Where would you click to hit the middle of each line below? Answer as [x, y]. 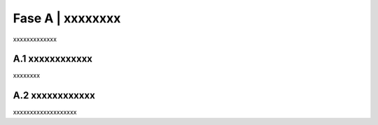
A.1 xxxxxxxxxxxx [53, 59]
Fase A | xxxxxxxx [67, 18]
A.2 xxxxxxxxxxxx [54, 95]
